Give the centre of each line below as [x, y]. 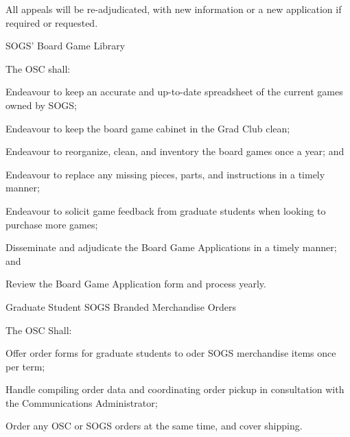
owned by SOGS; [41, 105]
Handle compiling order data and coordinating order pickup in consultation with [175, 389]
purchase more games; [52, 224]
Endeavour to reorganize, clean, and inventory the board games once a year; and [175, 151]
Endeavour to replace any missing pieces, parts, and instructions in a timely [165, 174]
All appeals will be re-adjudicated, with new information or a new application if [174, 9]
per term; [25, 366]
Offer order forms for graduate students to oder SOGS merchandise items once [171, 353]
